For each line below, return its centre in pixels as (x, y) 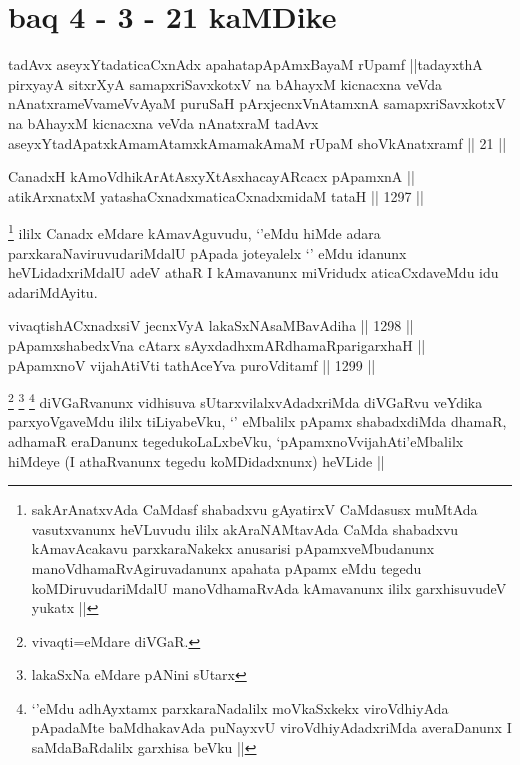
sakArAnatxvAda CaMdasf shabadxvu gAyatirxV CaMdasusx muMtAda (254, 509)
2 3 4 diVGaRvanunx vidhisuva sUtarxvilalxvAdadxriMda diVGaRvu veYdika (245, 400)
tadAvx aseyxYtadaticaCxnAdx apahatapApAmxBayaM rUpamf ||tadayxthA (245, 64)
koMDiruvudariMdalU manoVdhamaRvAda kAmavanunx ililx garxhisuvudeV (269, 587)
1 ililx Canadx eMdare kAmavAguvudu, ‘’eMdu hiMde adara (194, 231)
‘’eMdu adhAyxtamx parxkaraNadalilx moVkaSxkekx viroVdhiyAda (240, 707)
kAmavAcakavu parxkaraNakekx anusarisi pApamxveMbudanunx (233, 548)
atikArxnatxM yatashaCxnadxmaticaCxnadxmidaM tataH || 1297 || (216, 195)
